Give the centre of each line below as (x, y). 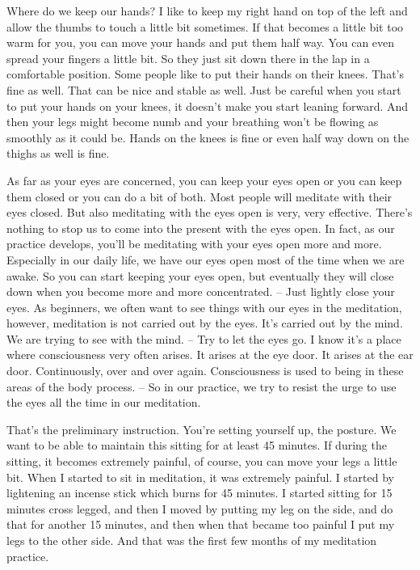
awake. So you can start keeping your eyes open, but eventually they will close (200, 275)
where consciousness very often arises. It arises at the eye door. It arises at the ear (210, 355)
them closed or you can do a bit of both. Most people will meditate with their (199, 196)
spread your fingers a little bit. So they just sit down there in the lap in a (188, 58)
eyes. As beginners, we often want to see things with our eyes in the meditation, (204, 307)
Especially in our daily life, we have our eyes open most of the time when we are (206, 259)
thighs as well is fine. (58, 153)
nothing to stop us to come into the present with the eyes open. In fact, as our (201, 228)
